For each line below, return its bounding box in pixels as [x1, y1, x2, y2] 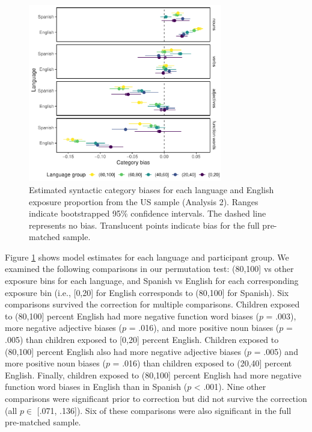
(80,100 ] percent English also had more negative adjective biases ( [5, 345, 248, 357]
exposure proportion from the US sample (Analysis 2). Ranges [29, 195, 258, 208]
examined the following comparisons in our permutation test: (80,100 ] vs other [5, 262, 294, 275]
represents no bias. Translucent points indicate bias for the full [29, 218, 260, 231]
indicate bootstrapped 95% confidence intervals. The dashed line [29, 207, 266, 220]
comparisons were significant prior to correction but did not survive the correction [5, 392, 307, 404]
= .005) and [254, 345, 298, 357]
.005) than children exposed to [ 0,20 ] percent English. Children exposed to [5, 333, 279, 346]
